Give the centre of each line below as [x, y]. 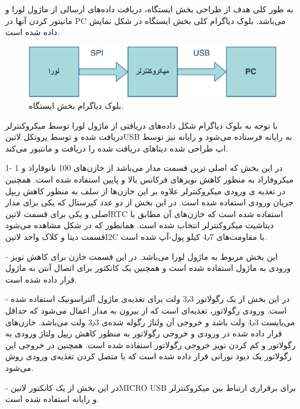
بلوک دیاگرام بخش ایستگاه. [76, 106]
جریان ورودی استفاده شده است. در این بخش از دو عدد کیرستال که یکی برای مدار [149, 202]
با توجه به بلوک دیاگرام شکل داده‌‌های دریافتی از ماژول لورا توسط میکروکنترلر [142, 125]
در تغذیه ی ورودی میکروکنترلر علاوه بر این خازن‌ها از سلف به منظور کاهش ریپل [146, 190]
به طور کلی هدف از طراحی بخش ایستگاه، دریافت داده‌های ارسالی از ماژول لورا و [149, 9]
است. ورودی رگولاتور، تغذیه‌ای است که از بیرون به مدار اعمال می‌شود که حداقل [146, 310]
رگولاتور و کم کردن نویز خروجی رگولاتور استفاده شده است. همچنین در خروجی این [151, 344]
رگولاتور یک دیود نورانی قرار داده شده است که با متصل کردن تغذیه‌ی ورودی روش [149, 356]
